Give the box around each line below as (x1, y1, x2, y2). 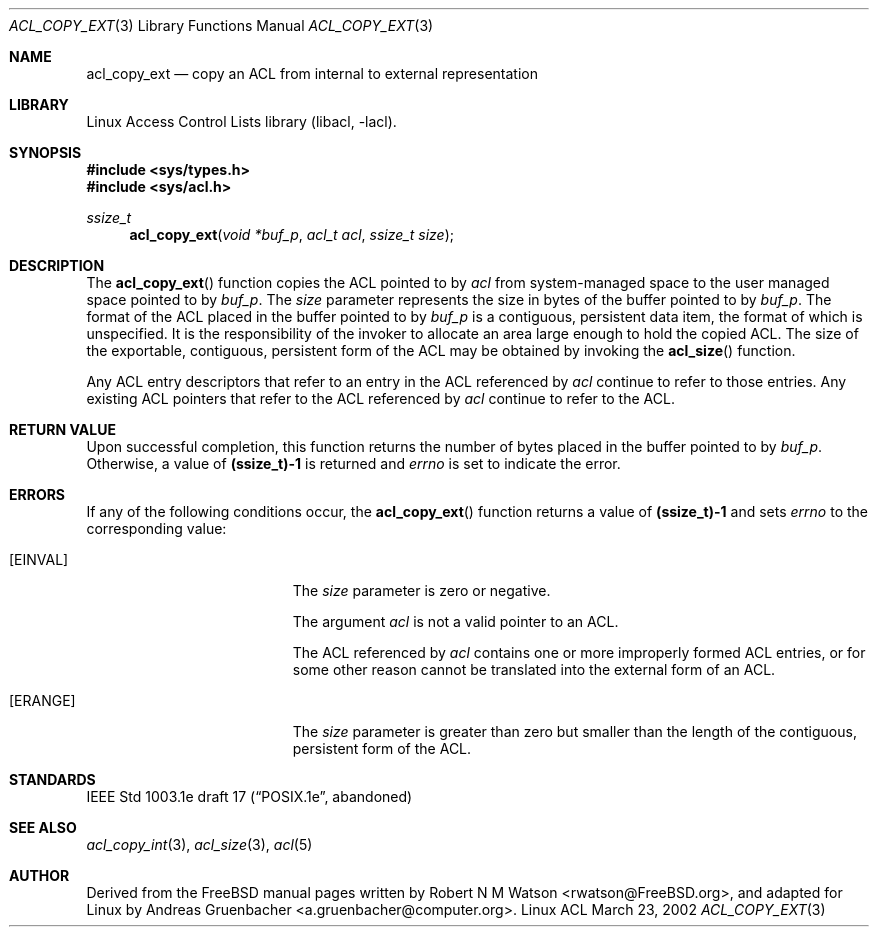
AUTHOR (9, 867, 70, 884)
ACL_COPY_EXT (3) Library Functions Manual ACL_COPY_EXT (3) (9, 17, 434, 34)
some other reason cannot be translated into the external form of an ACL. (292, 661, 776, 678)
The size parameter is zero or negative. (292, 582, 551, 599)
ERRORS (9, 486, 66, 503)
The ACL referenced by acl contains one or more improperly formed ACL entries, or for (292, 644, 866, 661)
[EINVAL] (9, 551, 69, 568)
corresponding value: (86, 520, 227, 537)
